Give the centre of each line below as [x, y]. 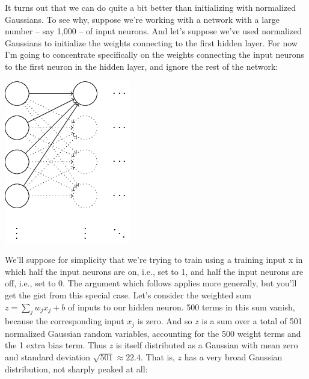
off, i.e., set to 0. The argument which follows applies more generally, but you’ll [151, 283]
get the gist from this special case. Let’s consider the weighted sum [128, 294]
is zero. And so [165, 321]
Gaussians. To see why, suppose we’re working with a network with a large [142, 19]
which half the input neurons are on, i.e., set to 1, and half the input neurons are [154, 271]
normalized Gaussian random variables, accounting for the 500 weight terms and [153, 333]
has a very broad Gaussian [233, 356]
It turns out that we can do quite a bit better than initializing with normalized [151, 7]
